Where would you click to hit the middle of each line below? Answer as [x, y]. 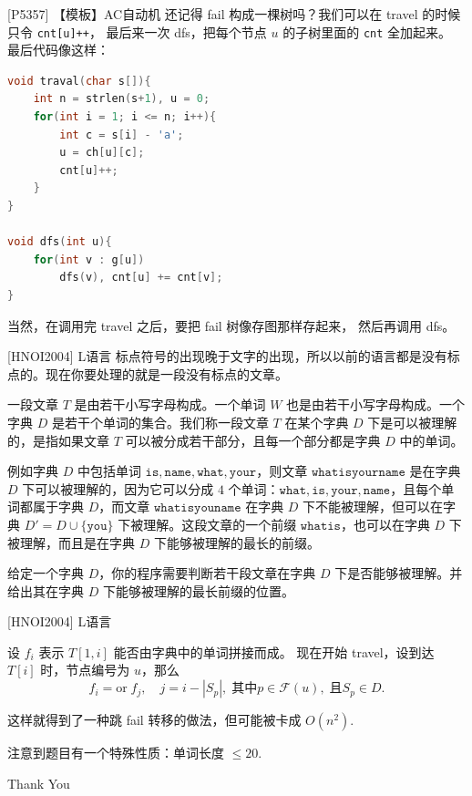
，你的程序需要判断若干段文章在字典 [207, 573]
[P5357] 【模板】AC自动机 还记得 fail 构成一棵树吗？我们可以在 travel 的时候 [234, 14]
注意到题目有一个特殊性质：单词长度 [116, 753]
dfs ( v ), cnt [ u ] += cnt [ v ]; [141, 278]
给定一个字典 [46, 573]
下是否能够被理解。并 [399, 573]
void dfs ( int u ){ [60, 242]
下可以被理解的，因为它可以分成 [118, 488]
